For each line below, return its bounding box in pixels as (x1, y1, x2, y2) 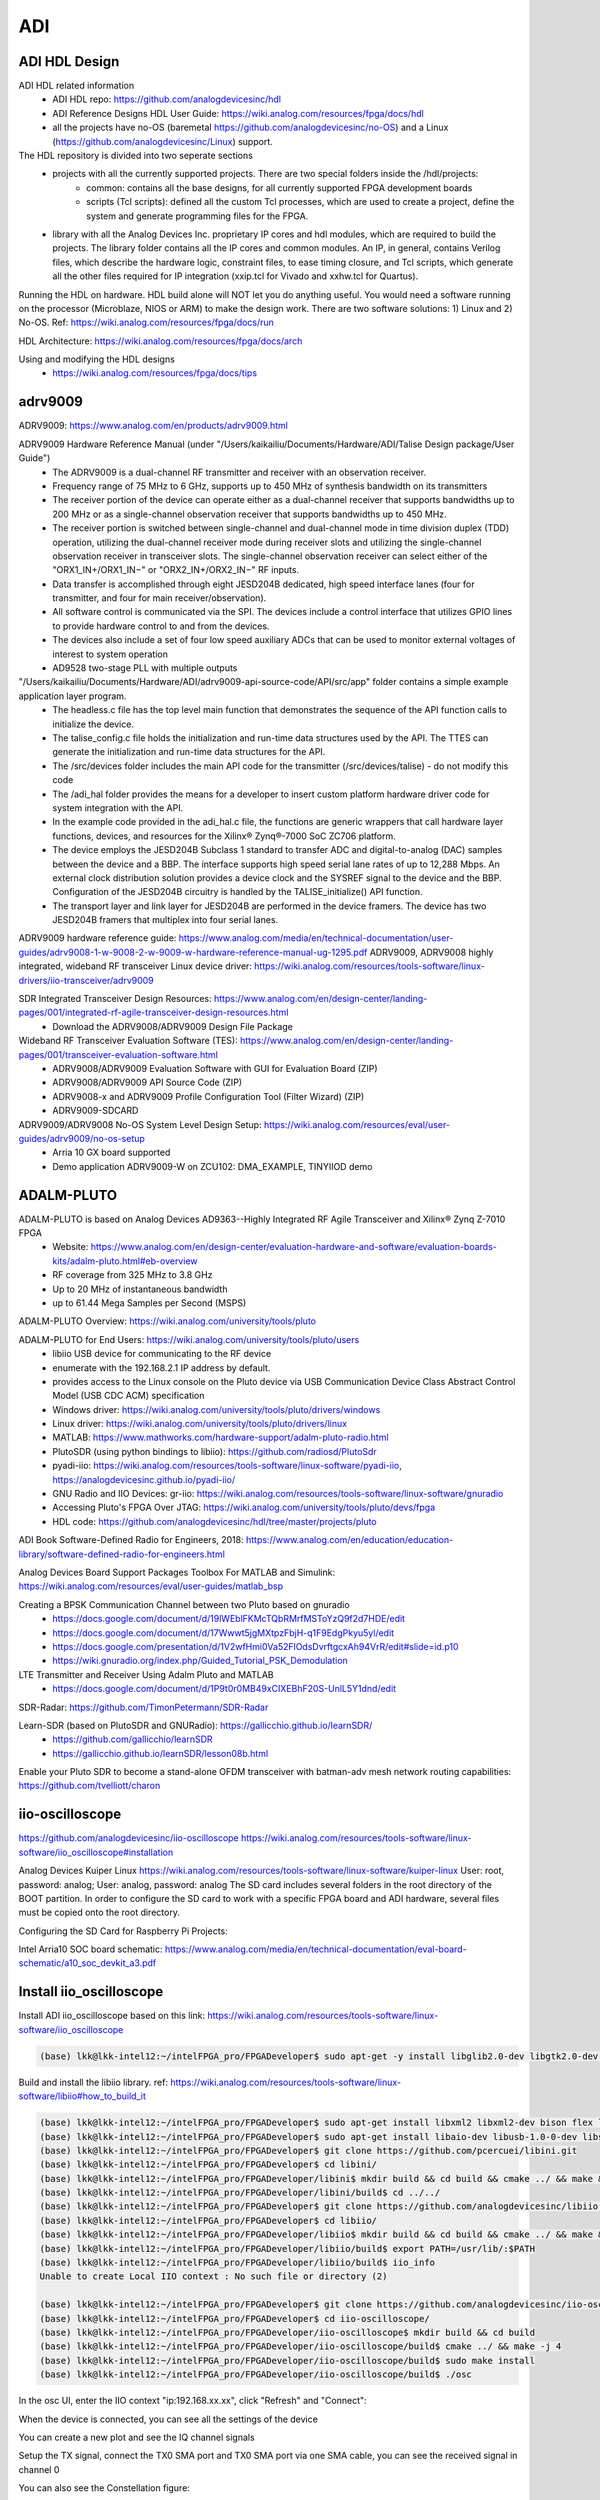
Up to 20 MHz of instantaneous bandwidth (52, 1283, 228, 1295)
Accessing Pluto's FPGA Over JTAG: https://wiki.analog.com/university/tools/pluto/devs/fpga (52, 1501, 436, 1514)
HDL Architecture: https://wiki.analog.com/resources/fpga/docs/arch (18, 335, 303, 347)
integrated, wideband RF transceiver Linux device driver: (18, 960, 252, 972)
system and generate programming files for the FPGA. (86, 210, 309, 222)
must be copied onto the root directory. (18, 1906, 180, 1919)
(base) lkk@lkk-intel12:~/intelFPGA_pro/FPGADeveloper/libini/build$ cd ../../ (39, 2187, 441, 2199)
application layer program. (18, 690, 127, 702)
